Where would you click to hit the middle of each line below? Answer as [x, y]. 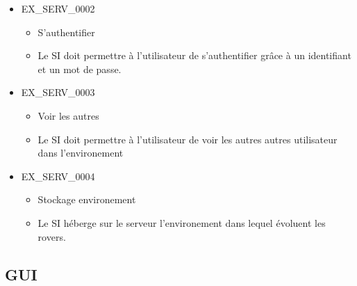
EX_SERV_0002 [58, 8]
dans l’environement [81, 153]
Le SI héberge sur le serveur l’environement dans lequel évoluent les [182, 222]
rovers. [52, 236]
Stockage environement [87, 199]
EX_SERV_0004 [58, 176]
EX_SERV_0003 [58, 92]
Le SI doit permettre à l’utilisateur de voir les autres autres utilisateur [188, 139]
